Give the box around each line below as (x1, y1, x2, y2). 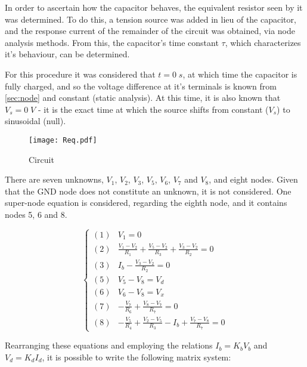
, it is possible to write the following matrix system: (42, 350, 231, 363)
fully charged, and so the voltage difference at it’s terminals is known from (5, 79, 277, 92)
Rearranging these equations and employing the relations (5, 339, 213, 351)
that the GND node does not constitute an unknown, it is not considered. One (5, 184, 292, 197)
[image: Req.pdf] (29, 135, 97, 144)
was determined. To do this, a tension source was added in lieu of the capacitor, (5, 13, 296, 25)
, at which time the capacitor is (182, 67, 297, 80)
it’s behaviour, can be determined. (5, 48, 130, 60)
